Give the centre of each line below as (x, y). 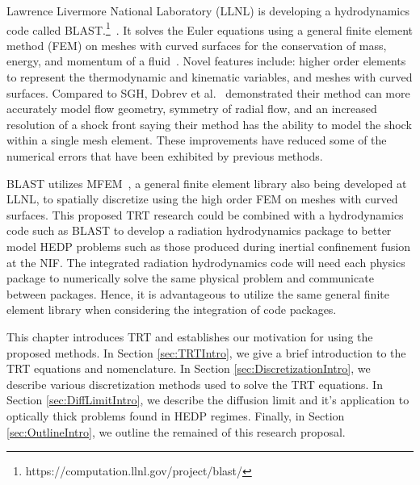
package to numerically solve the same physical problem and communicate (190, 278)
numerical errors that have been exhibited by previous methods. (165, 156)
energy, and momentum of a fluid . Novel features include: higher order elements (206, 61)
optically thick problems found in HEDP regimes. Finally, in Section (176, 415)
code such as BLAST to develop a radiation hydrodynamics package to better (199, 230)
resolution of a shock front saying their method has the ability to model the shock (209, 124)
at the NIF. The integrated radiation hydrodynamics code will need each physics (206, 262)
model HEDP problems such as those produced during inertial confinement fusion (209, 246)
